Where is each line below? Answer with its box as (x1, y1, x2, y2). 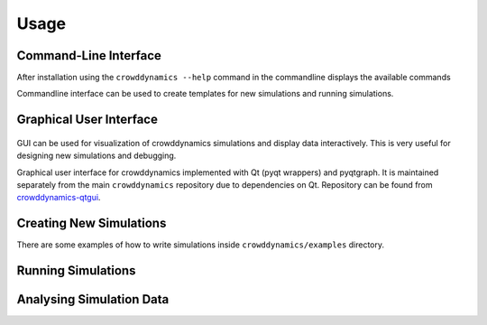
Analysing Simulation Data (16, 292, 170, 307)
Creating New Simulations (16, 216, 167, 231)
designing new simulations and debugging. (16, 150, 177, 162)
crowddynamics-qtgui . (16, 192, 101, 203)
